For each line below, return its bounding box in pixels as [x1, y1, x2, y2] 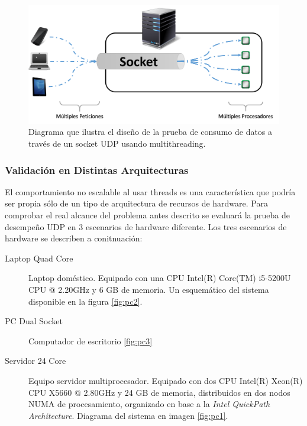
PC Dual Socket [5, 315, 63, 327]
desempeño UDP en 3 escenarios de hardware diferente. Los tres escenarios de [5, 220, 287, 233]
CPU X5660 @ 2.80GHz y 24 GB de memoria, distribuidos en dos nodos [28, 386, 290, 398]
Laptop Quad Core [5, 251, 73, 264]
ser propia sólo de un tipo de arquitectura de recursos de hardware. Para [5, 197, 268, 209]
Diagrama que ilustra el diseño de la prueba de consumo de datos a [28, 125, 273, 138]
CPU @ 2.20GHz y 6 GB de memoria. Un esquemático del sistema [28, 283, 269, 295]
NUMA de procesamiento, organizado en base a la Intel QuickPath [28, 398, 270, 410]
